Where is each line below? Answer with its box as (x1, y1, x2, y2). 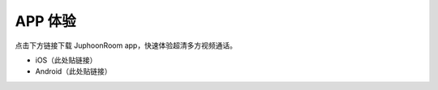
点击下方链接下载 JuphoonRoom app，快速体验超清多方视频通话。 (15, 41, 237, 50)
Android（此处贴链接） (35, 66, 112, 76)
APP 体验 (15, 12, 76, 30)
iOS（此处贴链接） (35, 55, 97, 65)
